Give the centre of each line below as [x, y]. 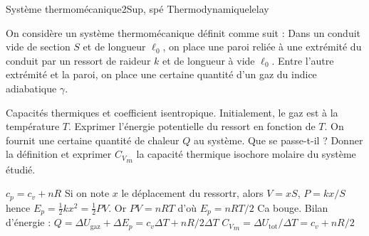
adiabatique [31, 88]
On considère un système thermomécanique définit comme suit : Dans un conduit [183, 32]
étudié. [21, 169]
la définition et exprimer [59, 154]
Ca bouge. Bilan [293, 207]
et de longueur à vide [209, 60]
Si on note [87, 193]
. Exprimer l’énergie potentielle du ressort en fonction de [192, 126]
